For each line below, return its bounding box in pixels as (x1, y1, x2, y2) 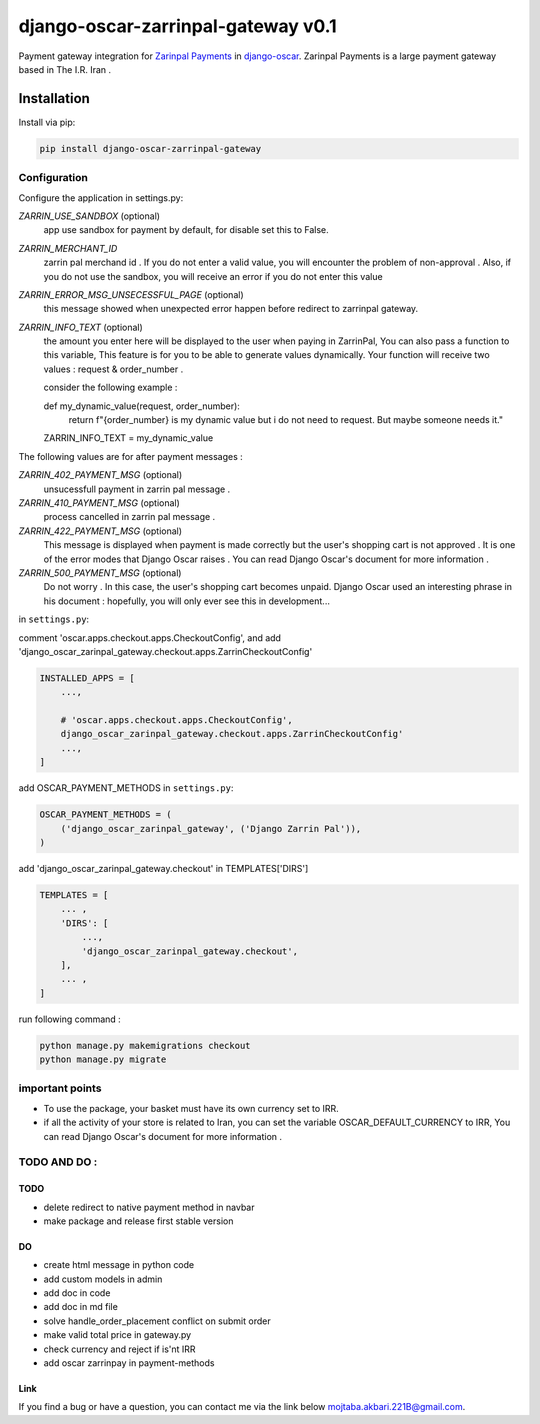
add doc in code (43, 1287, 111, 1299)
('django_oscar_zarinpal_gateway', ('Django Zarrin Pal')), (60, 823, 362, 834)
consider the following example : (43, 381, 178, 394)
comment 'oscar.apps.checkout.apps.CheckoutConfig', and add (18, 631, 282, 644)
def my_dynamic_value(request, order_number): (43, 400, 240, 412)
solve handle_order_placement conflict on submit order (43, 1315, 271, 1327)
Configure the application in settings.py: (18, 191, 184, 204)
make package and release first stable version (43, 1215, 234, 1227)
